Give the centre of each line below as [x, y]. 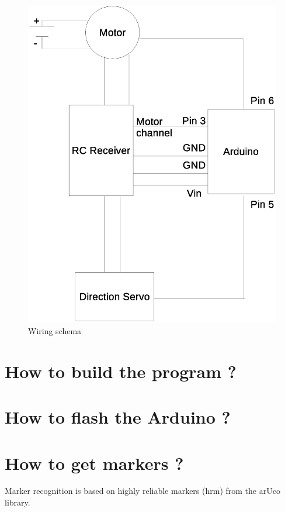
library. [18, 502]
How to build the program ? [121, 371]
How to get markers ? [94, 463]
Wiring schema [55, 330]
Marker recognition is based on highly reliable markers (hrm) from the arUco [142, 491]
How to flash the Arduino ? [118, 417]
